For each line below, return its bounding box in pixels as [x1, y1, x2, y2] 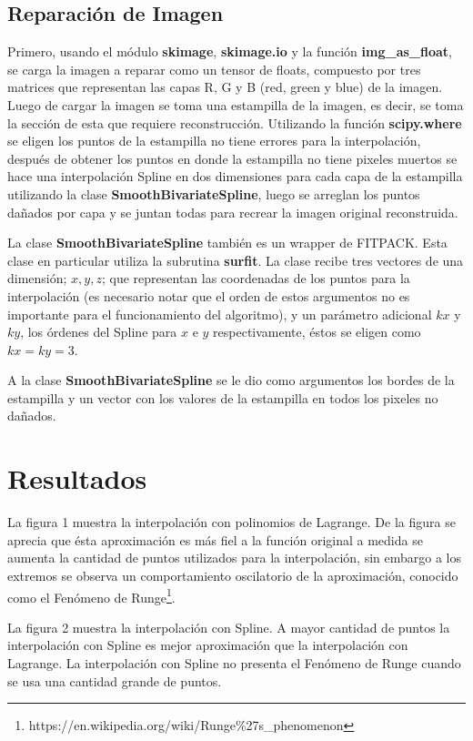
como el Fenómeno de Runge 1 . [7, 584, 176, 606]
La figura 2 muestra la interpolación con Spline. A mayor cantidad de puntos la [7, 617, 450, 636]
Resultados [7, 460, 147, 497]
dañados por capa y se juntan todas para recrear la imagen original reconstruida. [7, 202, 458, 221]
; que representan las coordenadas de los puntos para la [101, 269, 410, 288]
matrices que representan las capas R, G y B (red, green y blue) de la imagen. [7, 77, 443, 96]
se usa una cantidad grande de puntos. [7, 671, 222, 690]
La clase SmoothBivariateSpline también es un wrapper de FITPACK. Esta [7, 233, 448, 252]
